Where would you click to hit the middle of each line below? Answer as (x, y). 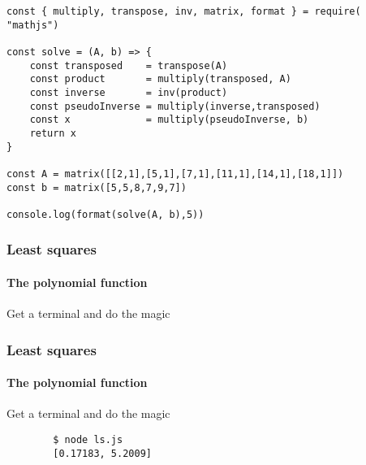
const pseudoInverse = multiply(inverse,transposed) (175, 106)
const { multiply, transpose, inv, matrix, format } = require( (184, 11)
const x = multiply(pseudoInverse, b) (169, 120)
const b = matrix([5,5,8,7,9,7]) (97, 187)
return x (53, 133)
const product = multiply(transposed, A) (160, 79)
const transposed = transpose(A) (129, 65)
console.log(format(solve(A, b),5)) (105, 214)
